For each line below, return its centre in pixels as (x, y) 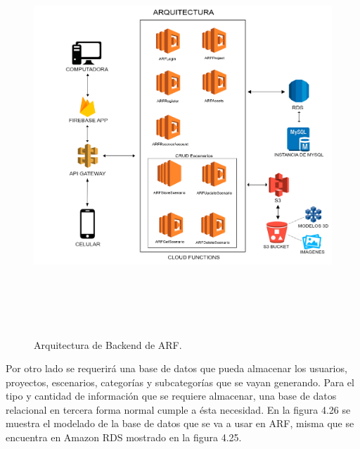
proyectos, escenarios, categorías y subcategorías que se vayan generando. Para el (180, 382)
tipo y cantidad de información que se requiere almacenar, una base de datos (171, 396)
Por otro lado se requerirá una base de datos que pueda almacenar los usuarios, (176, 368)
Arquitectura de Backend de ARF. (108, 344)
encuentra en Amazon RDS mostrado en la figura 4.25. (124, 437)
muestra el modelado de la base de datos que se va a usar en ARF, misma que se (180, 423)
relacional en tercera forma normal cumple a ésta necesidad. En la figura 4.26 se (178, 409)
